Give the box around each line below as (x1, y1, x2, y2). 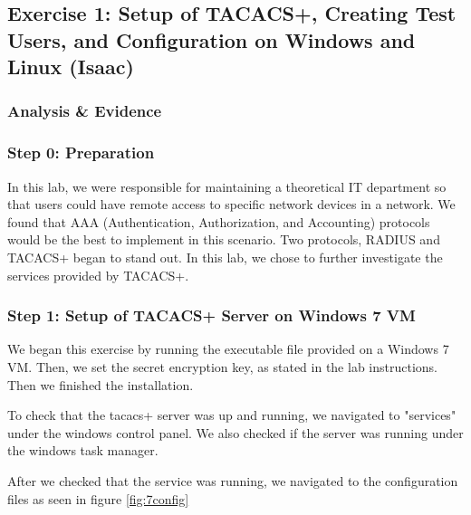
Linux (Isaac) (7, 52, 134, 81)
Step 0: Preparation (7, 141, 155, 164)
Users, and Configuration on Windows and (7, 25, 416, 53)
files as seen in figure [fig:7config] (7, 489, 189, 508)
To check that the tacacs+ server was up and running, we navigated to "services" (7, 405, 457, 424)
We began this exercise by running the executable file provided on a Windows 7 (7, 339, 449, 358)
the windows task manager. (7, 441, 159, 460)
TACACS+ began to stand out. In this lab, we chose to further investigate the (7, 248, 443, 266)
